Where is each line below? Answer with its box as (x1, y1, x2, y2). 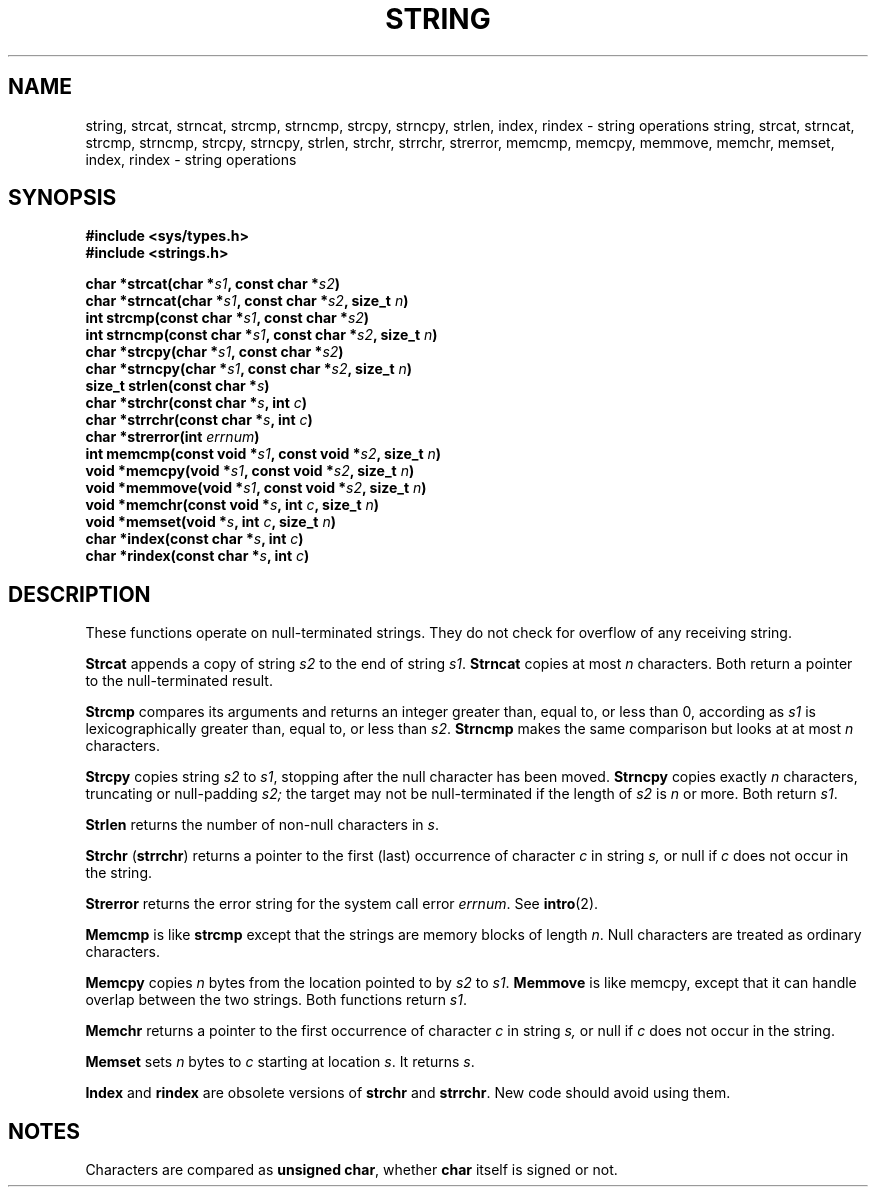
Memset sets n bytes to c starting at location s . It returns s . (85, 1053, 475, 1071)
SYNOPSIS (8, 185, 117, 211)
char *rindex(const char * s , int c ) (85, 547, 310, 565)
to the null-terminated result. (85, 672, 273, 690)
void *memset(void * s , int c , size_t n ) (85, 513, 336, 531)
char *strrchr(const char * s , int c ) (85, 411, 313, 429)
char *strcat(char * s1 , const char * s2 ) (85, 275, 341, 293)
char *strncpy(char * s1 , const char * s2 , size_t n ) (85, 360, 413, 378)
